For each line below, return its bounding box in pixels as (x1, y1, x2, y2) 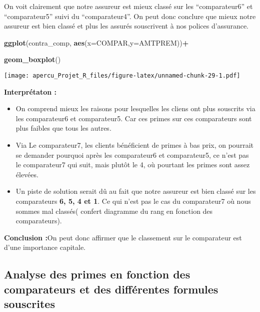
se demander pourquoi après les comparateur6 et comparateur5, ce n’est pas (15, 149, 249, 160)
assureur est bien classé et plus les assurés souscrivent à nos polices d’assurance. (4, 21, 249, 31)
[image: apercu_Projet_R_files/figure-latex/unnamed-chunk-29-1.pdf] (4, 72, 240, 79)
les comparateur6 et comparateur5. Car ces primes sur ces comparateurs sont (15, 113, 252, 123)
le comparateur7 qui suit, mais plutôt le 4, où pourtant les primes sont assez (15, 159, 250, 170)
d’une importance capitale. (4, 242, 86, 252)
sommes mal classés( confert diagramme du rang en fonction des (15, 205, 213, 216)
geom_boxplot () (4, 54, 61, 65)
